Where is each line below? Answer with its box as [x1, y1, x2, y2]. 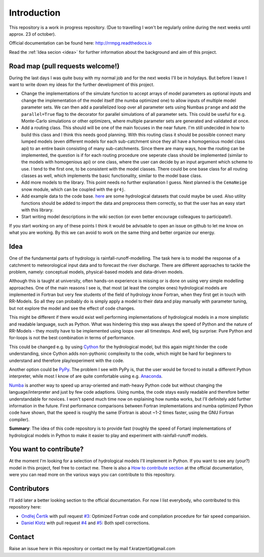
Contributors [9, 485, 49, 492]
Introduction [9, 7, 61, 18]
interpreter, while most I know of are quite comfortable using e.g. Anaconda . [9, 373, 163, 379]
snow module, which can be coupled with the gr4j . [21, 186, 126, 192]
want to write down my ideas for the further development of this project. [9, 82, 154, 88]
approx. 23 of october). [9, 31, 56, 37]
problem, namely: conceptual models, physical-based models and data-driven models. [9, 269, 184, 275]
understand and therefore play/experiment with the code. [9, 357, 125, 363]
